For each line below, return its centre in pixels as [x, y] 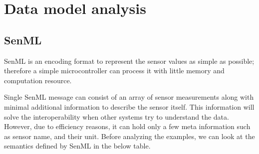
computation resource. [38, 80]
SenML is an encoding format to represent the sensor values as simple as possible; [129, 61]
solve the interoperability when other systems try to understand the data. [117, 116]
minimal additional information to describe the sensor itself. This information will [129, 106]
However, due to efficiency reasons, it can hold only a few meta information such [127, 126]
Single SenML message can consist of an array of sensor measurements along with [129, 97]
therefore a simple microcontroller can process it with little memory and [114, 71]
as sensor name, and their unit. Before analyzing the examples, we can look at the [129, 136]
